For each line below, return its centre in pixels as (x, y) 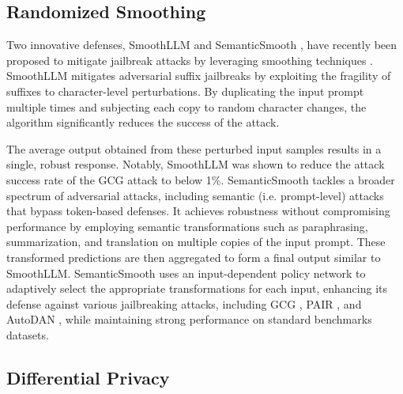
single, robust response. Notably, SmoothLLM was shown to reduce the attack (196, 164)
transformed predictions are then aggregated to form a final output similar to (194, 257)
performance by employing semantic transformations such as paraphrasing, (187, 226)
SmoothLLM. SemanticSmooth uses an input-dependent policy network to (186, 273)
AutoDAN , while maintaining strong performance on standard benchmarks (189, 319)
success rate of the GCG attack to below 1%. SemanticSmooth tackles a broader (201, 179)
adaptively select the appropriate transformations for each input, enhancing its (197, 288)
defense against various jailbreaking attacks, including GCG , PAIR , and (184, 303)
